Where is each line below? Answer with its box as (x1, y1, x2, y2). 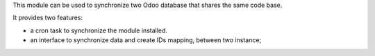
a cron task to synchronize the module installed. (30, 26, 168, 35)
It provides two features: (12, 14, 83, 22)
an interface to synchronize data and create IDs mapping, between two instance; (30, 36, 262, 44)
